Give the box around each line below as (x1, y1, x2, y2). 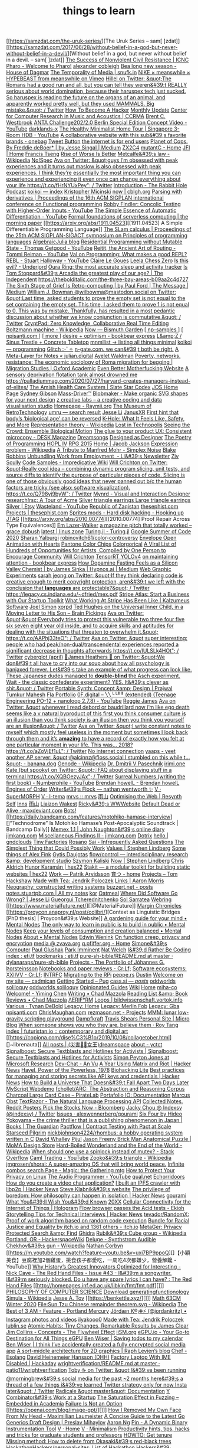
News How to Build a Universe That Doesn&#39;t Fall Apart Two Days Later (6, 1079, 190, 1086)
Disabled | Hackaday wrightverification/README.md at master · (6, 1360, 160, 1367)
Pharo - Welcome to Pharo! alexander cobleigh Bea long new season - (6, 63, 177, 70)
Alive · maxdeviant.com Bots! (6, 807, 77, 814)
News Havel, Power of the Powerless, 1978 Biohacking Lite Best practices (6, 1067, 185, 1074)
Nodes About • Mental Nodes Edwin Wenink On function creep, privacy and (6, 934, 190, 941)
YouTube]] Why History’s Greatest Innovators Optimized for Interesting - (6, 1263, 181, 1270)
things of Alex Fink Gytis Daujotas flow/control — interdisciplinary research (6, 851, 189, 858)
